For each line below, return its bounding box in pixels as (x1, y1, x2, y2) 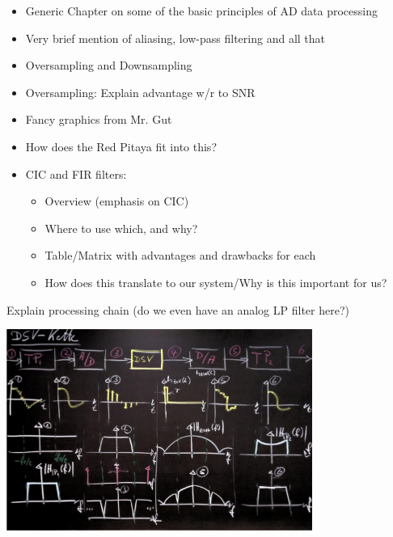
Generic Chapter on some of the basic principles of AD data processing (25, 2, 378, 19)
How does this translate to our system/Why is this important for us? (44, 273, 387, 290)
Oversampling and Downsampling (25, 57, 192, 74)
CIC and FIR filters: (25, 165, 127, 182)
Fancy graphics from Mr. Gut (25, 111, 172, 128)
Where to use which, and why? (44, 219, 198, 236)
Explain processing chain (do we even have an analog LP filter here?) (6, 301, 349, 318)
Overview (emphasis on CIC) (44, 192, 189, 209)
